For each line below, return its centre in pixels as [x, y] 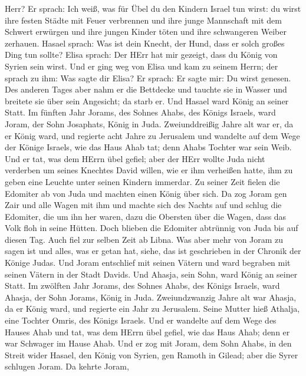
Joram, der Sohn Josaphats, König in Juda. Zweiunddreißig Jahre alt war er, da [149, 123]
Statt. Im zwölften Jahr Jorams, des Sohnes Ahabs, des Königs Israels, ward [142, 286]
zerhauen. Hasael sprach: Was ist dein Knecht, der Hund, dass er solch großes [145, 43]
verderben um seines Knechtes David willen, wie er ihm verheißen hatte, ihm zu [149, 170]
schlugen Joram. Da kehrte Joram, [67, 366]
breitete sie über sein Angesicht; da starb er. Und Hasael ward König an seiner [147, 100]
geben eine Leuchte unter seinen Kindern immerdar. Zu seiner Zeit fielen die [142, 181]
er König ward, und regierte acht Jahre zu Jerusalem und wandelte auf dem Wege [152, 135]
